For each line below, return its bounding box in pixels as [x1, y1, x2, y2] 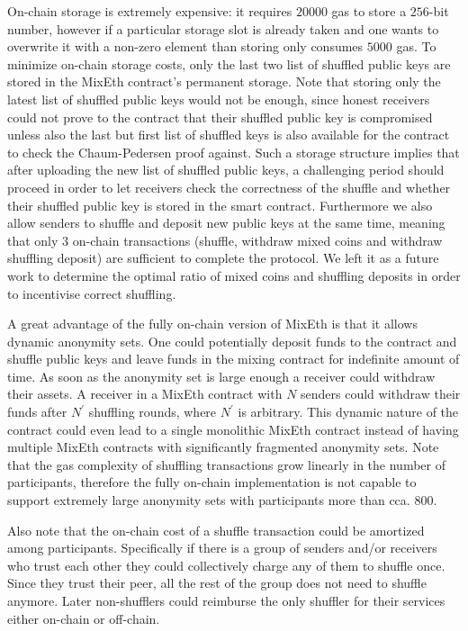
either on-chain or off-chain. [7, 608, 160, 627]
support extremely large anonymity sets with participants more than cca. [7, 491, 410, 509]
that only [7, 230, 58, 249]
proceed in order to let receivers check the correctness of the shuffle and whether [7, 177, 451, 196]
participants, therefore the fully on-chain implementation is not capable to [7, 473, 417, 491]
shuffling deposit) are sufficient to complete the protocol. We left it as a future [7, 248, 439, 267]
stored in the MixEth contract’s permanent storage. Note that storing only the [7, 72, 441, 91]
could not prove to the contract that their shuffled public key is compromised [7, 107, 433, 126]
